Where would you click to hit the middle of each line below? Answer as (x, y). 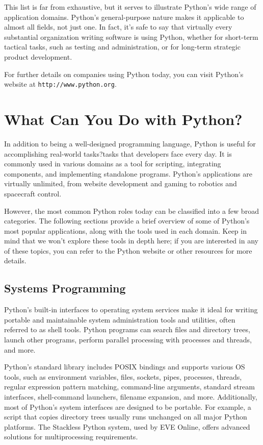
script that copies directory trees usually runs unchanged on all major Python (126, 417)
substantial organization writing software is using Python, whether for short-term (131, 36)
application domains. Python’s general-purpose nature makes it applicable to (124, 17)
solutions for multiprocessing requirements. (71, 437)
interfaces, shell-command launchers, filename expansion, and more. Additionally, (131, 397)
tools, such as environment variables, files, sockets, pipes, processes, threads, (123, 376)
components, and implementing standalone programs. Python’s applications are (128, 173)
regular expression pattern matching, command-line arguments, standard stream (129, 387)
